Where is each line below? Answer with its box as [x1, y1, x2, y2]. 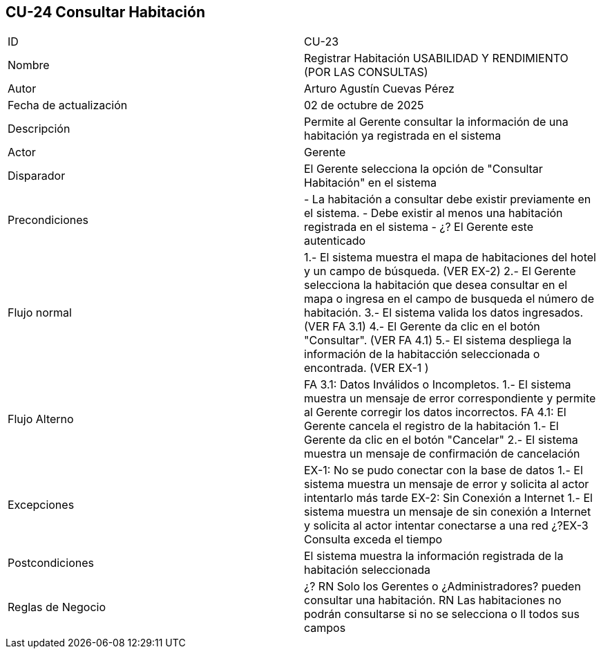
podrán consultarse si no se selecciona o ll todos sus [304, 607, 580, 622]
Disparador [8, 169, 66, 183]
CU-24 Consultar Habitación [6, 3, 205, 21]
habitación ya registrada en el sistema [304, 129, 502, 143]
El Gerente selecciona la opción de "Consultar [304, 162, 543, 176]
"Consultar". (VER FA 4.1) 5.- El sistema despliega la [304, 333, 572, 348]
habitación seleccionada [304, 563, 430, 577]
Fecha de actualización [8, 98, 128, 113]
